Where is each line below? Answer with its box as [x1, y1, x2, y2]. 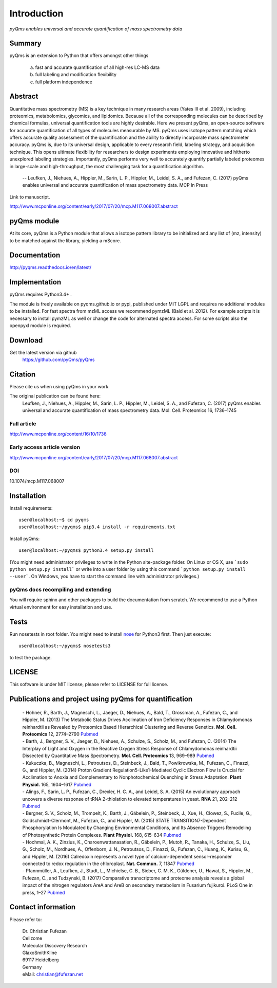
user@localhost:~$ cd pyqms [18, 517, 89, 523]
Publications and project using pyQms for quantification [9, 695, 193, 704]
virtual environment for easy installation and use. [9, 604, 113, 610]
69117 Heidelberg [22, 957, 59, 963]
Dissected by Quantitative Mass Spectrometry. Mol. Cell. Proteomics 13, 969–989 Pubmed [22, 752, 214, 759]
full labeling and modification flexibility [35, 71, 117, 78]
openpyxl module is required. [9, 322, 71, 329]
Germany [22, 964, 42, 970]
